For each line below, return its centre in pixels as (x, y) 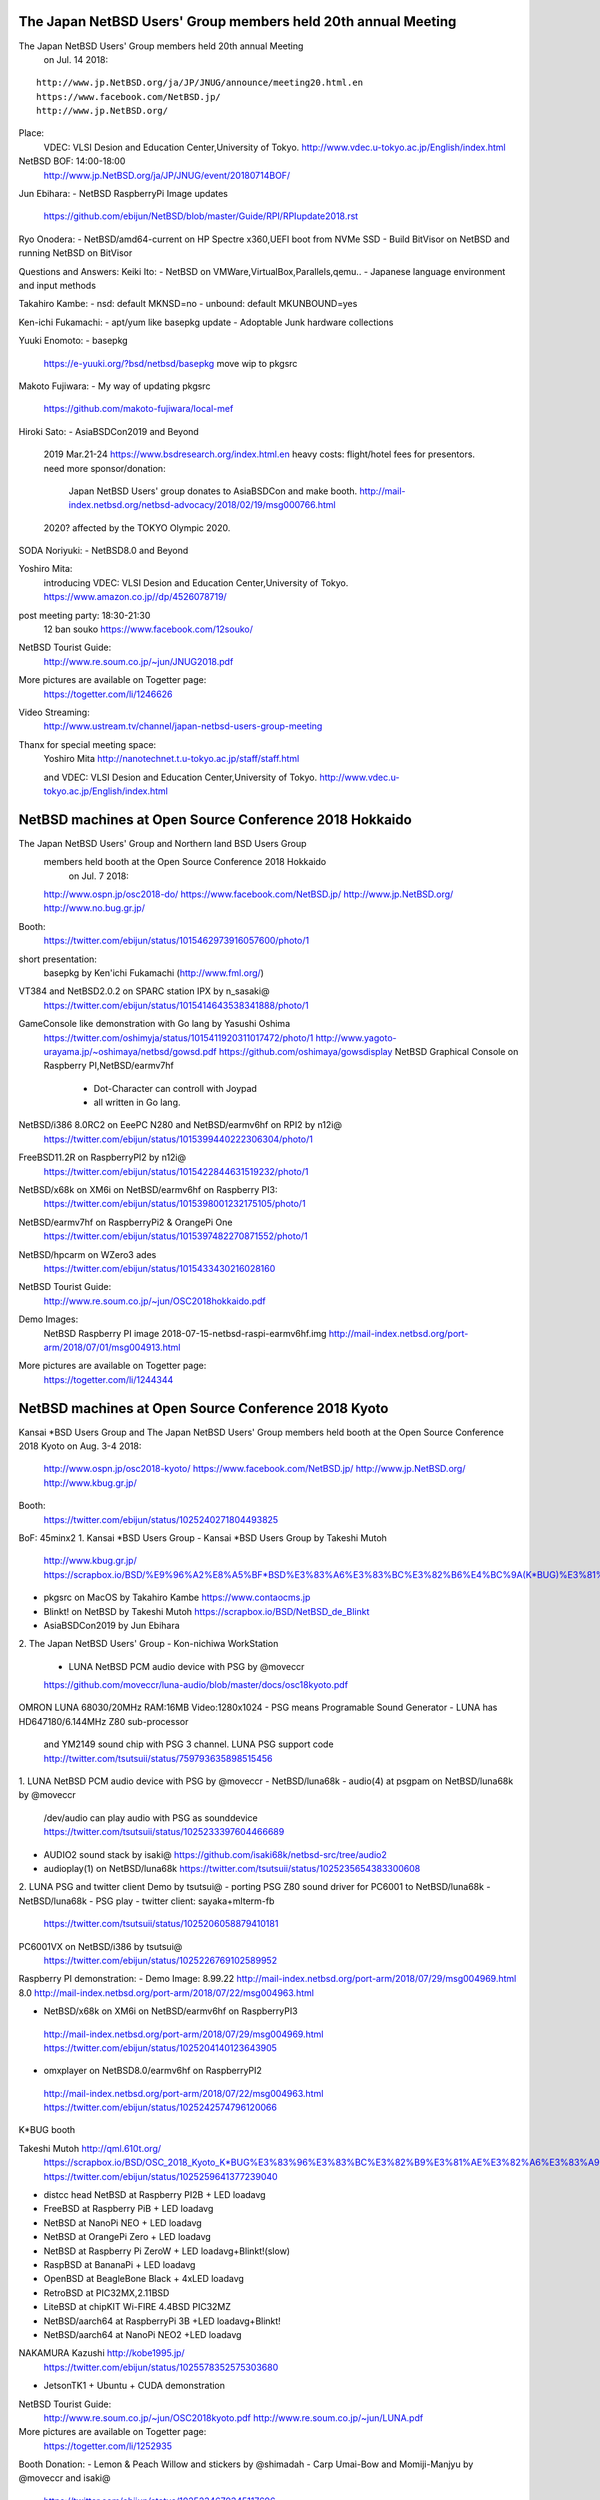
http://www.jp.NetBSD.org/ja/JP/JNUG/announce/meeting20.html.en (200, 83)
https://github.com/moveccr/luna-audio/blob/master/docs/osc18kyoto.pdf (196, 1685)
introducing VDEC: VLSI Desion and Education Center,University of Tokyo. (196, 582)
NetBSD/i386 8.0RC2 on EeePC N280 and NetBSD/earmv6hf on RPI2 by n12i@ (180, 1125)
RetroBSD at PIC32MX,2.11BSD (106, 2292)
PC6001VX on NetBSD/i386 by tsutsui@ (100, 1946)
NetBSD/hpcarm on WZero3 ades (87, 1254)
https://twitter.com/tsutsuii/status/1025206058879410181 (161, 1924)
